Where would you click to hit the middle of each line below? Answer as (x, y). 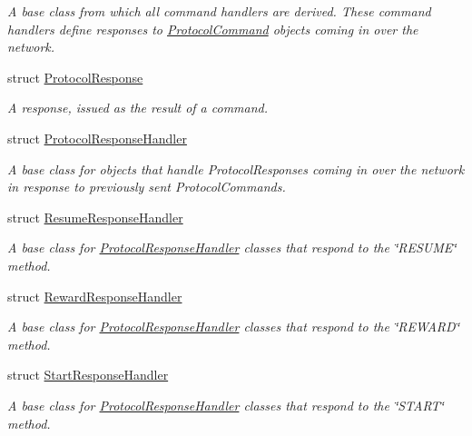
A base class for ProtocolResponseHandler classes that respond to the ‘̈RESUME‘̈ (232, 248)
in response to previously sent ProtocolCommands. (147, 187)
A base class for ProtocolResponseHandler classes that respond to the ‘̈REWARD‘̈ (233, 327)
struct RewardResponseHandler (95, 296)
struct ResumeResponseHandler (95, 217)
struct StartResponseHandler (88, 375)
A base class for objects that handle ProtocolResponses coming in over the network (236, 168)
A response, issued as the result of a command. (138, 108)
